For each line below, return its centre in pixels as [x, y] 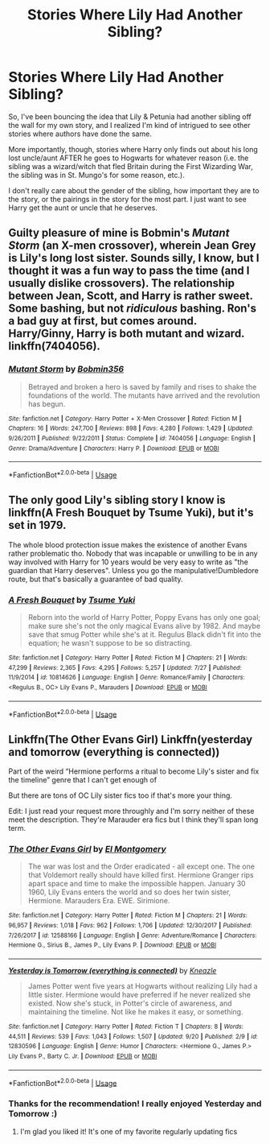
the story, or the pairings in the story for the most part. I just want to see [127, 199]
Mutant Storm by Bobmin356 [66, 370]
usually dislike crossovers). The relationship [122, 283]
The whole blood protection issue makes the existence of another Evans [128, 544]
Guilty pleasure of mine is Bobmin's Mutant [119, 233]
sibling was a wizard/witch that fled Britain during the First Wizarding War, [131, 166]
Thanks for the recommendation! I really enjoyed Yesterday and [135, 1104]
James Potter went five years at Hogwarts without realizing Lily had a [143, 986]
